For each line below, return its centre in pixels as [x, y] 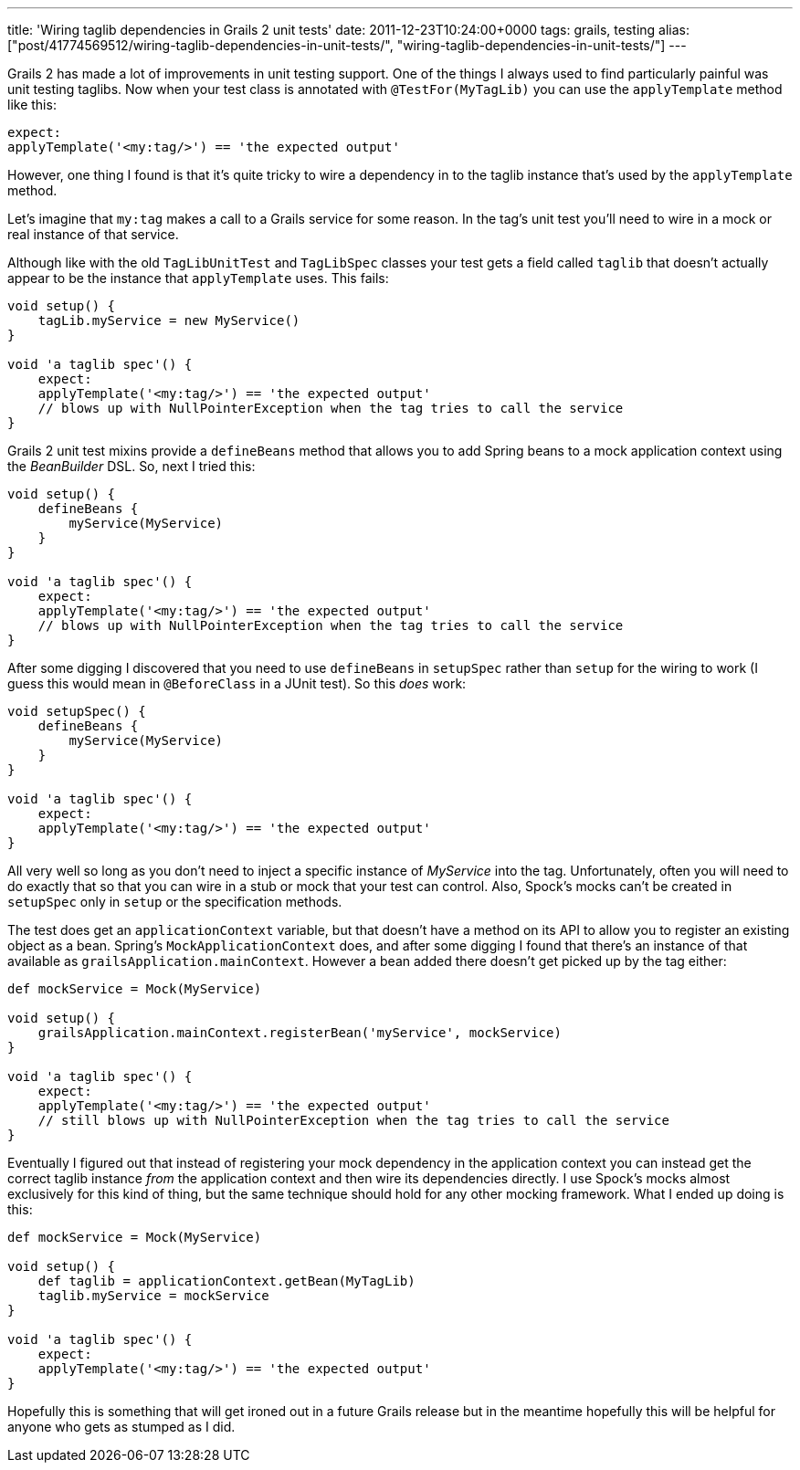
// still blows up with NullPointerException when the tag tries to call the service [353, 1120]
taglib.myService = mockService [153, 1296]
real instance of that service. [93, 234]
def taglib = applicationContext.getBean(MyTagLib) [226, 1281]
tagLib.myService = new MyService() [169, 320]
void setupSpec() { [77, 711]
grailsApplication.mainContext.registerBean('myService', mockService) [300, 1033]
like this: [32, 105]
